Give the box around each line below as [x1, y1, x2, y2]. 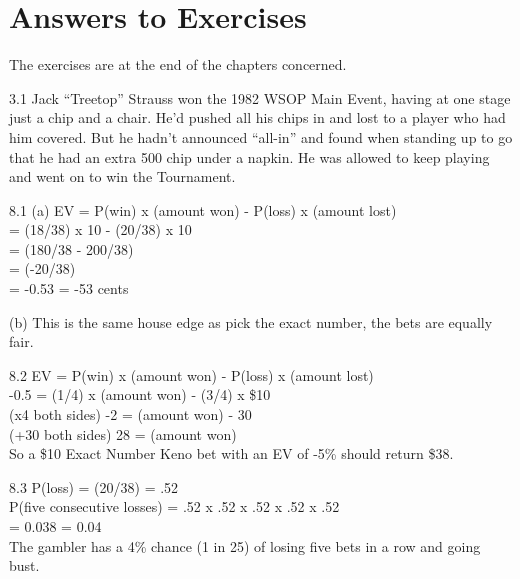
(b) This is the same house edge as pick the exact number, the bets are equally [9, 311, 493, 332]
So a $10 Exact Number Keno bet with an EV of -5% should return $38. [9, 443, 454, 464]
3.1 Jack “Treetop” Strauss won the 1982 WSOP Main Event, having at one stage [9, 87, 511, 108]
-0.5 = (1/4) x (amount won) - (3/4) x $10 [9, 384, 271, 405]
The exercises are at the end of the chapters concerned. [9, 54, 347, 75]
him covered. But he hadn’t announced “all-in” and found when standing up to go [9, 126, 513, 147]
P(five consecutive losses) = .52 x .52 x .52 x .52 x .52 [9, 496, 340, 517]
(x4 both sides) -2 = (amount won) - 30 [9, 404, 252, 425]
